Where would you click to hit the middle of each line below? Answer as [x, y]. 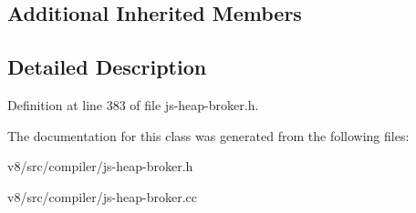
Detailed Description [107, 67]
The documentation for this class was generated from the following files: [208, 135]
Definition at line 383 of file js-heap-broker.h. [133, 104]
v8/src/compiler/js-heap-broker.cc [102, 196]
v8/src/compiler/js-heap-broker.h [100, 166]
